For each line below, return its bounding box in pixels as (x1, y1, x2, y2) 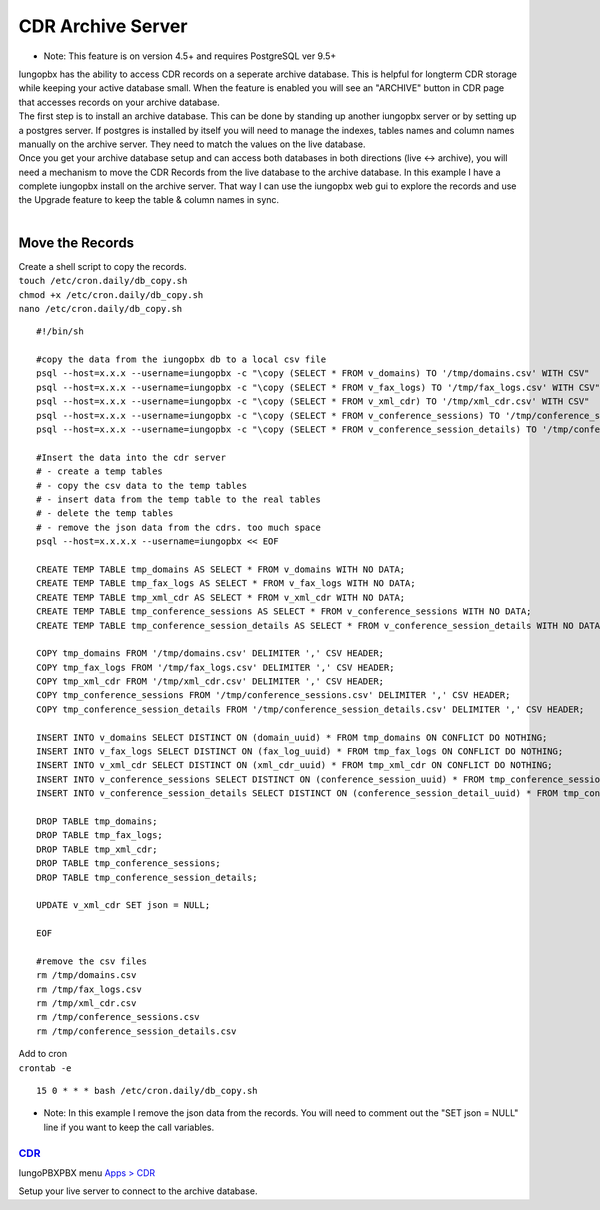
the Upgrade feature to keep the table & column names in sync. (18, 194, 280, 206)
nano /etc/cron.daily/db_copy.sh (18, 303, 183, 314)
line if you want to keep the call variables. (43, 1121, 215, 1133)
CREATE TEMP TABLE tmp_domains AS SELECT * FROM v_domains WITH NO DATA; (36, 563, 406, 575)
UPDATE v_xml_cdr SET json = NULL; (36, 900, 211, 911)
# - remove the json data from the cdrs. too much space (36, 521, 322, 533)
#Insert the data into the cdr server (36, 451, 227, 463)
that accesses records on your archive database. (18, 96, 220, 108)
